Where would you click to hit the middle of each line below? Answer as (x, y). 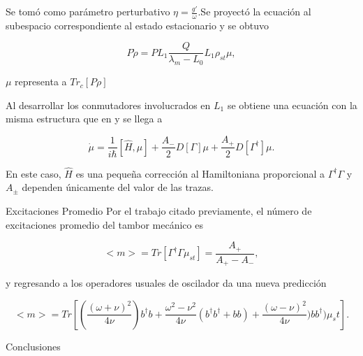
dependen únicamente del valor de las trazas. (118, 187)
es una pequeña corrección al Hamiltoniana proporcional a (200, 173)
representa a (41, 81)
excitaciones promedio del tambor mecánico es (104, 224)
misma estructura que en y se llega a (84, 119)
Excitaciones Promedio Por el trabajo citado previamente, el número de (159, 210)
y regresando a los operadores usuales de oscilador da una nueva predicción (166, 283)
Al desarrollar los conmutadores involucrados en (108, 105)
